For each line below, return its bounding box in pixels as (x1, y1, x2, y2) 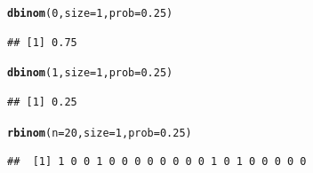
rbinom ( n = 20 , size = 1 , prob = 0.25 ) (7, 126, 192, 139)
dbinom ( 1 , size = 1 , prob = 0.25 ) (7, 67, 173, 80)
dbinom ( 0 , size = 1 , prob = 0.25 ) (7, 7, 173, 20)
